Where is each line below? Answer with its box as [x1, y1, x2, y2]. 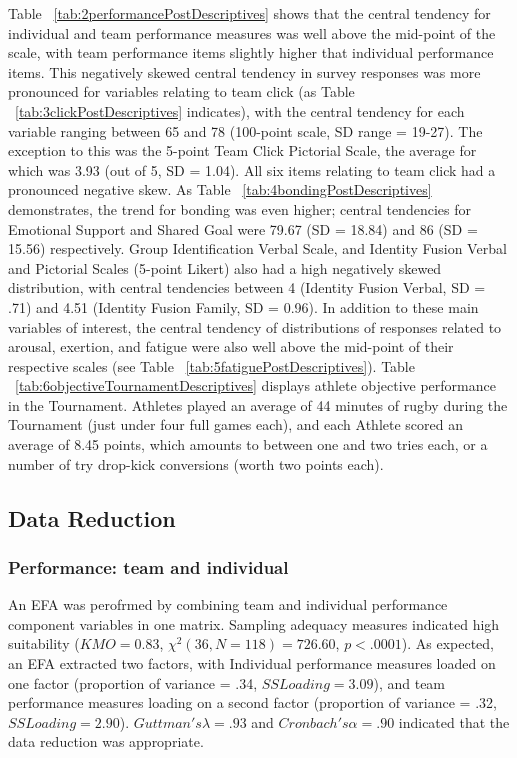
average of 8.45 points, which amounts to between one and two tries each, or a [8, 434, 488, 455]
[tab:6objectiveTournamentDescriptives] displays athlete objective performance [15, 375, 496, 396]
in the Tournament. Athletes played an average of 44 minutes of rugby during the [8, 394, 508, 415]
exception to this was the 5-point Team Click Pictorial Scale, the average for [8, 140, 477, 161]
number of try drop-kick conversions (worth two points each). [8, 453, 384, 474]
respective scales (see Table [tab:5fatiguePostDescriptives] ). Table [8, 355, 415, 376]
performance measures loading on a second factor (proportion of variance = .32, [8, 692, 497, 713]
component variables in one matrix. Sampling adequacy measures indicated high [8, 613, 500, 634]
